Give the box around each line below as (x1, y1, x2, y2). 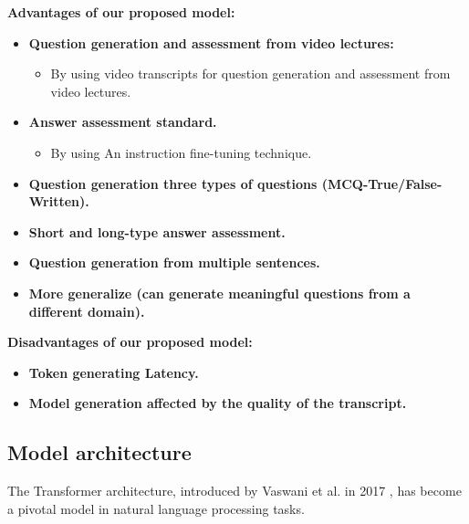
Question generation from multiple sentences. (28, 253, 320, 272)
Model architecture (7, 438, 192, 466)
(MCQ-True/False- (321, 173, 443, 193)
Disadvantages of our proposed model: (7, 332, 253, 351)
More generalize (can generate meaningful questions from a (28, 283, 411, 302)
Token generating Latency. (28, 362, 199, 382)
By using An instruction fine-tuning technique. (50, 142, 312, 162)
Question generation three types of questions (28, 173, 318, 193)
